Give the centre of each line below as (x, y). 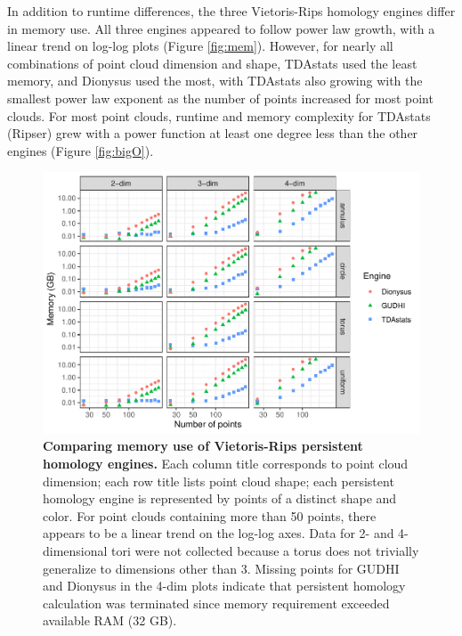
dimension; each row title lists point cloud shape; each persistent (219, 481)
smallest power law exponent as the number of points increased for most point (220, 98)
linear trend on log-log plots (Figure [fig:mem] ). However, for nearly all (200, 46)
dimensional (75, 551)
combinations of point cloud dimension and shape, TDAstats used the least (212, 63)
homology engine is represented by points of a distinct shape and (220, 498)
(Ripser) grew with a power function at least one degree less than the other (213, 133)
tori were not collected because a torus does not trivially (265, 551)
